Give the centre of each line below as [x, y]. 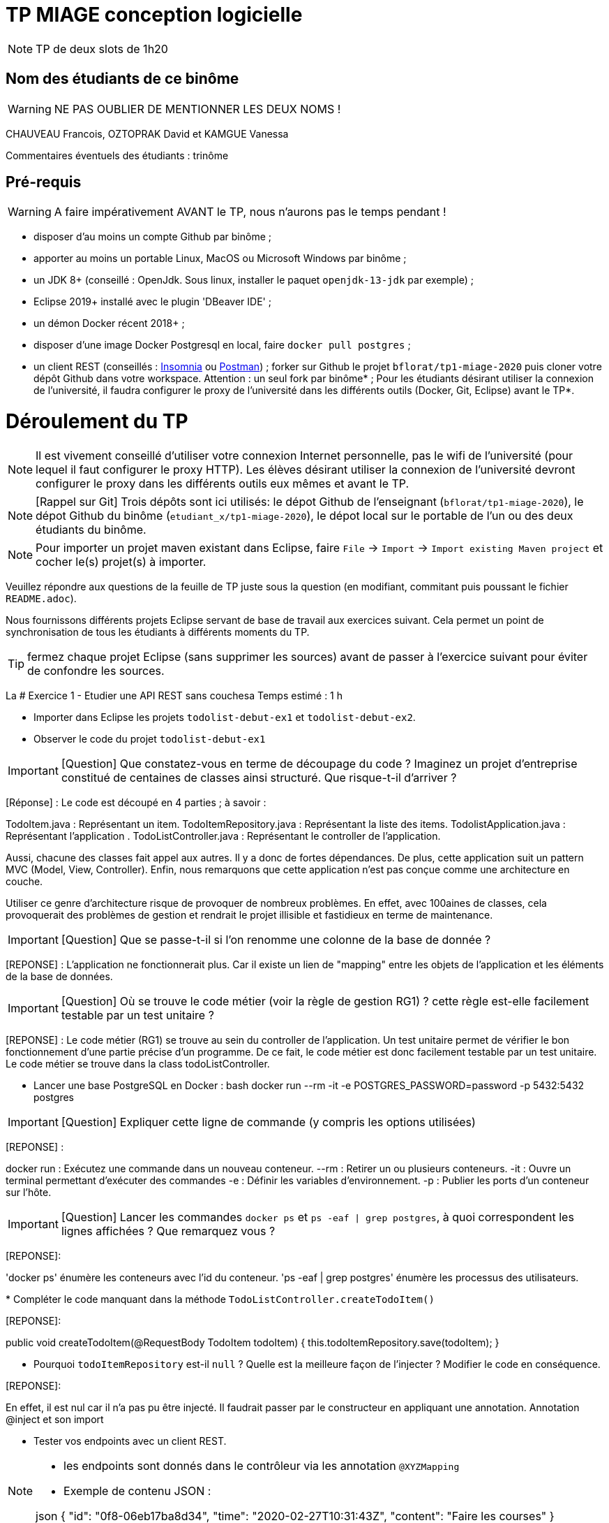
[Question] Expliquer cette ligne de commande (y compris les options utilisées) [268, 1122]
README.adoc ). [41, 598]
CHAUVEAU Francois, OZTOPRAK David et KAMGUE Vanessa [147, 133]
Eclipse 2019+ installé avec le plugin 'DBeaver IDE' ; [152, 302]
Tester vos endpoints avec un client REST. [130, 1441]
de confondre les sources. [96, 670]
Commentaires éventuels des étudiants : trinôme [117, 155]
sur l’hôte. [29, 1192]
